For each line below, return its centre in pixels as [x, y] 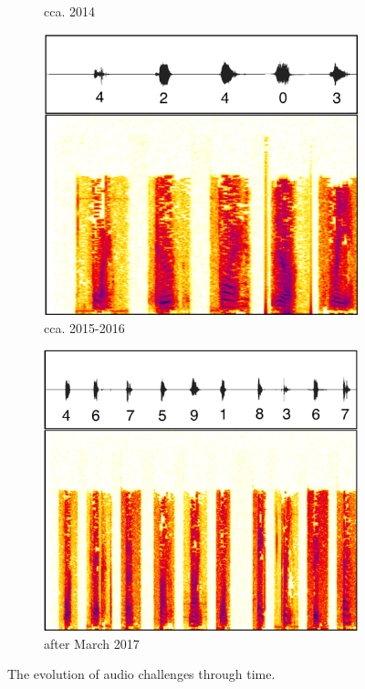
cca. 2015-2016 [84, 327]
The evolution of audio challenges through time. [141, 674]
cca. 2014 [69, 11]
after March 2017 [92, 643]
